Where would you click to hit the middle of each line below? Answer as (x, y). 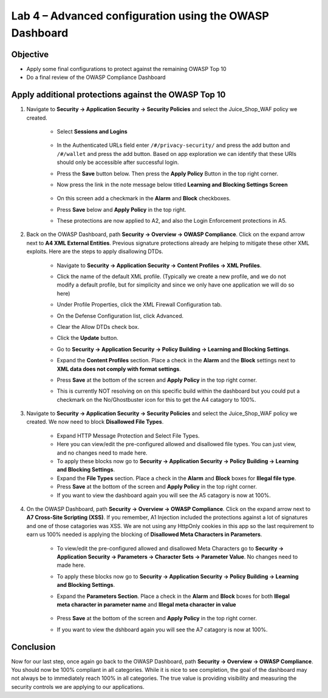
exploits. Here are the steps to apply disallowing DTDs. (95, 251)
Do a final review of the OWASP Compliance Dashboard (96, 77)
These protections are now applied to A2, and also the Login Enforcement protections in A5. (172, 221)
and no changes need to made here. (102, 453)
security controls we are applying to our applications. (78, 686)
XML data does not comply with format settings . (119, 369)
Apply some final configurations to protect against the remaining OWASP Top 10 (126, 69)
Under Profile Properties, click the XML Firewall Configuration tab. (139, 305)
